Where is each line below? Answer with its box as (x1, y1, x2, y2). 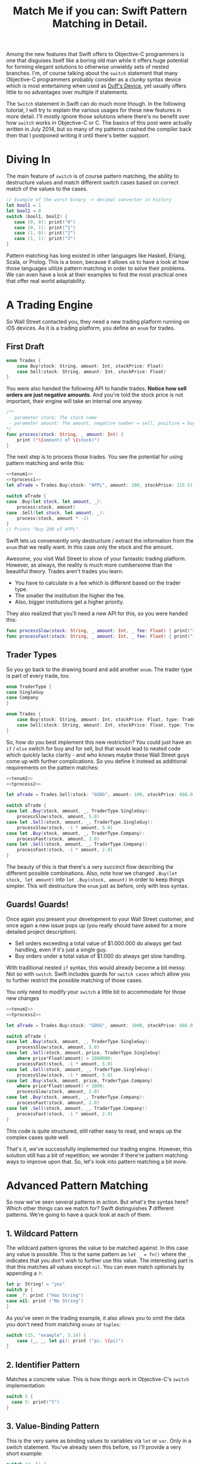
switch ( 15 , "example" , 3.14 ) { (6, 1332, 86, 1338)
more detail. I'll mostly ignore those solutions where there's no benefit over (6, 113, 190, 120)
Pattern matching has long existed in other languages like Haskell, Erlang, (6, 252, 186, 259)
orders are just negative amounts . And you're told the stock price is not (6, 391, 183, 398)
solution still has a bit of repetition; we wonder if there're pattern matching (6, 1151, 188, 1159)
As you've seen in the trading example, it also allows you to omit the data (6, 1314, 185, 1321)
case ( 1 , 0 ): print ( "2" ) (14, 230, 76, 236)
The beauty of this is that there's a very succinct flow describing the (6, 863, 174, 871)
